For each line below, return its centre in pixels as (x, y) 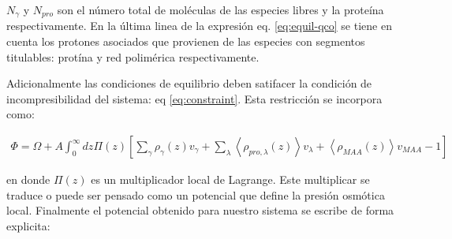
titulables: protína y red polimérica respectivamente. (133, 56)
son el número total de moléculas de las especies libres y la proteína (220, 9)
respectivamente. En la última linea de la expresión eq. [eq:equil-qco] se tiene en (199, 26)
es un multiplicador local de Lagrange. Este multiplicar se (230, 179)
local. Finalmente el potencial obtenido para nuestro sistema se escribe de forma (200, 210)
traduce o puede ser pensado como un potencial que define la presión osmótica (196, 194)
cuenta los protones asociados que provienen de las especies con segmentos (186, 41)
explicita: (28, 225)
